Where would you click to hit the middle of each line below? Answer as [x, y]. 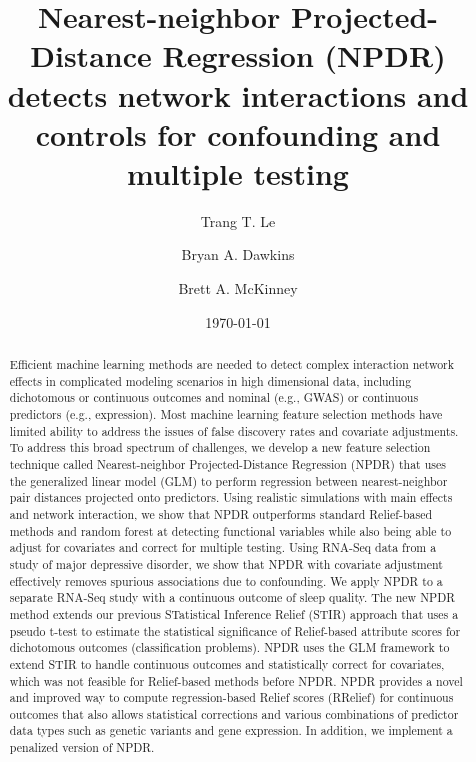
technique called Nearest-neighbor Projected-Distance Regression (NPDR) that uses [227, 463]
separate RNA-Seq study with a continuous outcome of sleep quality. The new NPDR [232, 597]
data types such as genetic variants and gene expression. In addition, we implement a [231, 730]
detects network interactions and [238, 94]
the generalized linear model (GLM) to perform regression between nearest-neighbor [228, 480]
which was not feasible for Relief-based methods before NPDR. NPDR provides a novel [236, 680]
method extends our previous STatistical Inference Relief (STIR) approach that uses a [234, 613]
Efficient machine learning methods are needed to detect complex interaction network [232, 364]
